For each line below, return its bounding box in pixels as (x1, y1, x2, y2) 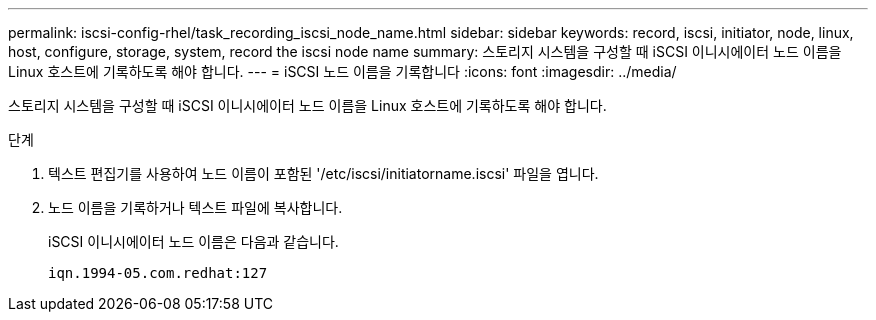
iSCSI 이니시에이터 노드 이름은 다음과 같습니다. (48, 233, 339, 250)
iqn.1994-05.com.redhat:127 (48, 265, 268, 281)
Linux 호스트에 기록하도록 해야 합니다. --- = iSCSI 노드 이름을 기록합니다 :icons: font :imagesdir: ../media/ (8, 63, 677, 80)
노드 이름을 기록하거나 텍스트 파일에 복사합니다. (48, 199, 343, 216)
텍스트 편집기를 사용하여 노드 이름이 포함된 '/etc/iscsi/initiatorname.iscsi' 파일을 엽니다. (48, 165, 599, 182)
